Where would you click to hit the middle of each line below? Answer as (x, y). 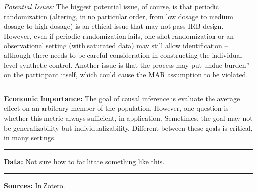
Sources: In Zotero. (35, 185)
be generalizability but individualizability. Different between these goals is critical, (128, 127)
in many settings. (30, 137)
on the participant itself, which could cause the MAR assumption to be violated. (126, 74)
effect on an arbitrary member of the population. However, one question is (116, 108)
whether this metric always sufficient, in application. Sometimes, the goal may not (128, 118)
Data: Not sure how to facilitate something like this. (84, 161)
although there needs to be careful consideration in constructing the (107, 55)
